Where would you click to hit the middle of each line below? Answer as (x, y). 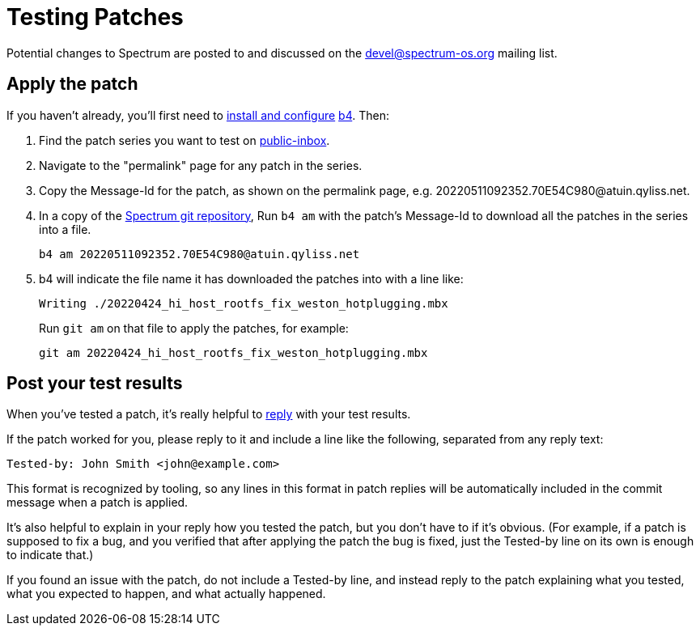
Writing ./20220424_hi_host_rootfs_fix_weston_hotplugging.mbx (244, 303)
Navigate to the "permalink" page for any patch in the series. (201, 165)
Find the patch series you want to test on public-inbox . (185, 140)
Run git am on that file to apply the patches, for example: (194, 328)
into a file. (65, 229)
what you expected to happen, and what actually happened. (166, 594)
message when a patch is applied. (98, 503)
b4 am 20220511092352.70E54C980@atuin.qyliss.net (199, 254)
